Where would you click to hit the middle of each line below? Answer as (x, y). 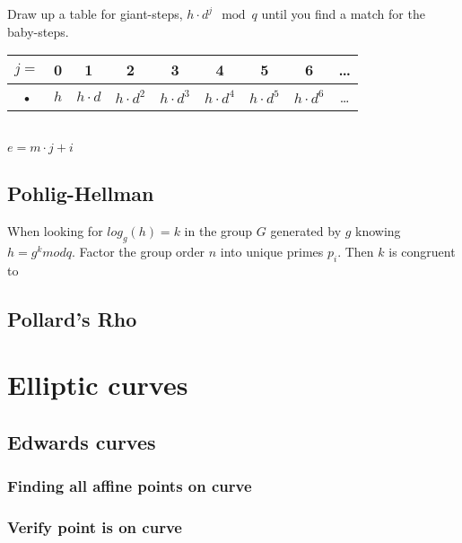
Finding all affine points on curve (130, 486)
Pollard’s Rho (72, 318)
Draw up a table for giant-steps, (95, 13)
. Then (356, 251)
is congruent (422, 251)
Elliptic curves (98, 385)
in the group (218, 230)
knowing (378, 230)
